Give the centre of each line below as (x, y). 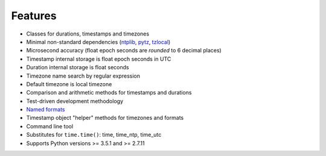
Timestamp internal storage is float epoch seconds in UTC (99, 59)
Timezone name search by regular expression (83, 76)
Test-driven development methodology (75, 101)
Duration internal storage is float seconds (78, 67)
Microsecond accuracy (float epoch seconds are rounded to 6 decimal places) (124, 51)
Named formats (46, 110)
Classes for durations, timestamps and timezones (88, 34)
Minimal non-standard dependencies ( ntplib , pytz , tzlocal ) (98, 42)
